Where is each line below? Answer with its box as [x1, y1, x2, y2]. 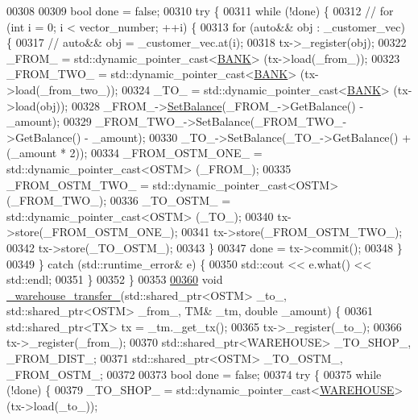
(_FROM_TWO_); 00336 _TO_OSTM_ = [6, 192, 231, 209]
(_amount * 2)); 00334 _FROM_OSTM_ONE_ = [6, 144, 263, 161]
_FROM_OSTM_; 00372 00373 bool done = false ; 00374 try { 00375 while [6, 365, 382, 382]
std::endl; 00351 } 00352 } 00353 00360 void [6, 271, 223, 288]
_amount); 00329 [6, 113, 92, 130]
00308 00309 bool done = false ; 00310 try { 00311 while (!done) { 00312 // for [6, 2, 394, 19]
